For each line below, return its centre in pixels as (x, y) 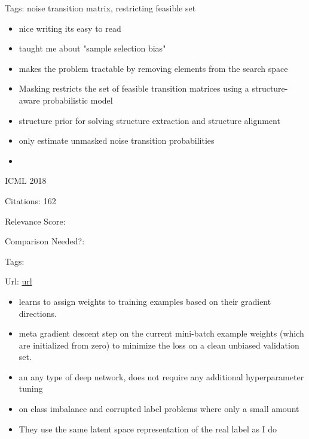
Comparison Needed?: (45, 241)
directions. (38, 313)
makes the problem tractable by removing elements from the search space (153, 68)
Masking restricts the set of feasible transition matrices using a (134, 88)
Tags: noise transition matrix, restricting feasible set (100, 8)
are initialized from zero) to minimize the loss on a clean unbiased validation (159, 345)
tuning (31, 388)
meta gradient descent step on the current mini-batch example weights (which (161, 333)
